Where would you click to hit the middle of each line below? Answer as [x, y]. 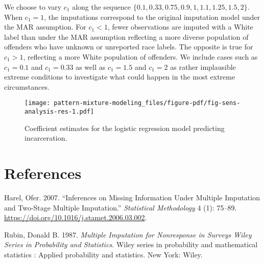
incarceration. [46, 138]
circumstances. [27, 86]
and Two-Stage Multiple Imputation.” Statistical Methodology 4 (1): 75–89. [121, 207]
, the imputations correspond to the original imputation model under [152, 17]
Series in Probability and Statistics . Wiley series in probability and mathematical [131, 244]
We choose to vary [33, 7]
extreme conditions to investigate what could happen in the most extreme [120, 77]
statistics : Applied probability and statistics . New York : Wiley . [103, 254]
